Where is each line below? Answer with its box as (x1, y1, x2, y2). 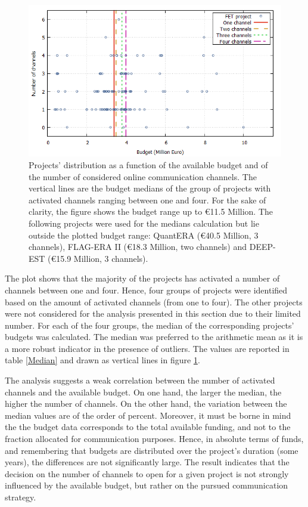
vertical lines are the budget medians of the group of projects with (29, 182, 271, 194)
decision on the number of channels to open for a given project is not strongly (5, 467, 289, 480)
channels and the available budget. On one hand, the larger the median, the (5, 385, 282, 398)
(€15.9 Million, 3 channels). (48, 252, 148, 264)
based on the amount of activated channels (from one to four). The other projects (5, 295, 303, 308)
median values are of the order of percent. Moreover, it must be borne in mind (5, 409, 291, 421)
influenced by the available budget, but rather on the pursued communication (5, 479, 288, 491)
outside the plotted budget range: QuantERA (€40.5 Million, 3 (29, 228, 259, 241)
